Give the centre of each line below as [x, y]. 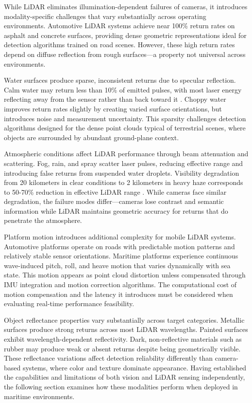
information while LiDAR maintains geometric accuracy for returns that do [116, 211]
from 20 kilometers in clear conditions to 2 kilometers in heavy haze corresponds [124, 182]
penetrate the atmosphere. [43, 220]
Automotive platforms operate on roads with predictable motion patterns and [119, 246]
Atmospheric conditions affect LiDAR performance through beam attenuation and [126, 154]
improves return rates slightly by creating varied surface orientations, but [113, 108]
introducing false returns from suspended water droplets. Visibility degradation [122, 173]
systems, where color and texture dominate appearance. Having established [134, 367]
